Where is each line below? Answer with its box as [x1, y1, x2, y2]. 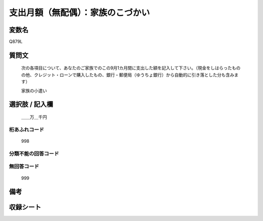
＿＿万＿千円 [21, 114, 47, 120]
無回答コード [9, 163, 39, 170]
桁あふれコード [9, 126, 44, 133]
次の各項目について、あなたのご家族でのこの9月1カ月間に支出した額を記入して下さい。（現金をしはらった [21, 65, 232, 71]
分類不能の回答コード [9, 150, 59, 157]
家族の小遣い [21, 87, 47, 93]
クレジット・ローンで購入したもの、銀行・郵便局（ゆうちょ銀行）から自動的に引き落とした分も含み [34, 72, 235, 78]
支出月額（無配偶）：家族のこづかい [9, 7, 150, 18]
